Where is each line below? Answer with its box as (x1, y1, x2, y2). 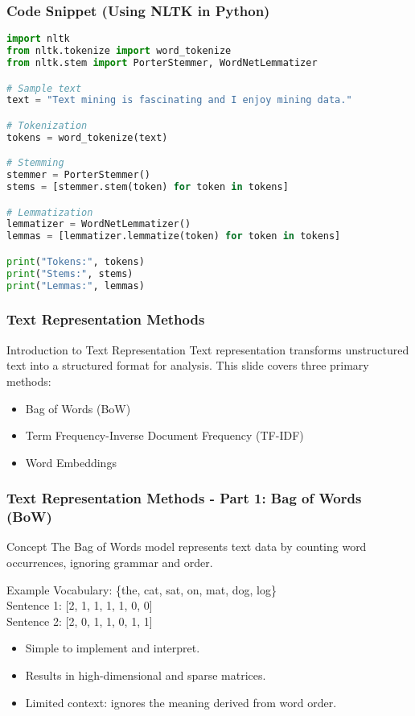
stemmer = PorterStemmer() (6, 169, 150, 181)
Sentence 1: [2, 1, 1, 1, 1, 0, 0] (6, 597, 153, 614)
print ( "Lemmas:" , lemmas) (6, 279, 145, 292)
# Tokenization (6, 119, 88, 131)
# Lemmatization (6, 206, 93, 218)
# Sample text (6, 82, 82, 94)
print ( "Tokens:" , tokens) (6, 255, 145, 267)
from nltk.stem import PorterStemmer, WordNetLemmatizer (6, 56, 318, 68)
